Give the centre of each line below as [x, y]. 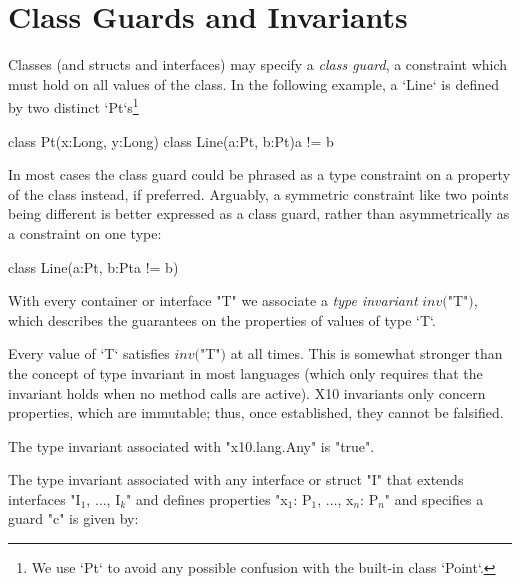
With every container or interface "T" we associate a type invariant [213, 300]
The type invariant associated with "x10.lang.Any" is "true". [191, 445]
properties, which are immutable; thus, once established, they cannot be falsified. [256, 412]
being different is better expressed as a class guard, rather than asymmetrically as [259, 213]
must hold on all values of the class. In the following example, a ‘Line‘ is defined [253, 83]
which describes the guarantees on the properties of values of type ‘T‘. [222, 319]
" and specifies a [434, 498]
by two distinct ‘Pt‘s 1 [73, 105]
